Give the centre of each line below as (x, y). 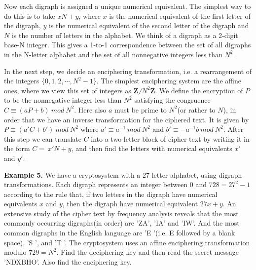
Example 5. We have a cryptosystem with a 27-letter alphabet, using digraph (123, 174)
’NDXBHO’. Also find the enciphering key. (68, 261)
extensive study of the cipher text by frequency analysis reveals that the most (121, 213)
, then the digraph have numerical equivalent (130, 204)
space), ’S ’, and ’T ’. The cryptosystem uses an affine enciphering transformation (127, 242)
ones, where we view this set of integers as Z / (73, 90)
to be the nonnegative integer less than (63, 100)
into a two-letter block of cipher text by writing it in (170, 138)
